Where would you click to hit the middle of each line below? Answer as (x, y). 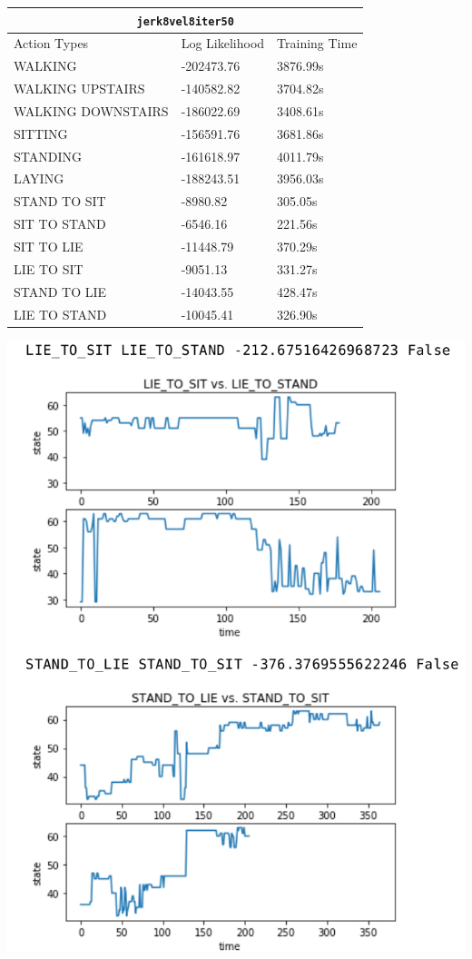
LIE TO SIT (49, 268)
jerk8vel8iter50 (185, 21)
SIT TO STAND (60, 224)
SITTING (41, 133)
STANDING (48, 156)
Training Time (317, 43)
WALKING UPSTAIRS (79, 89)
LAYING (39, 178)
